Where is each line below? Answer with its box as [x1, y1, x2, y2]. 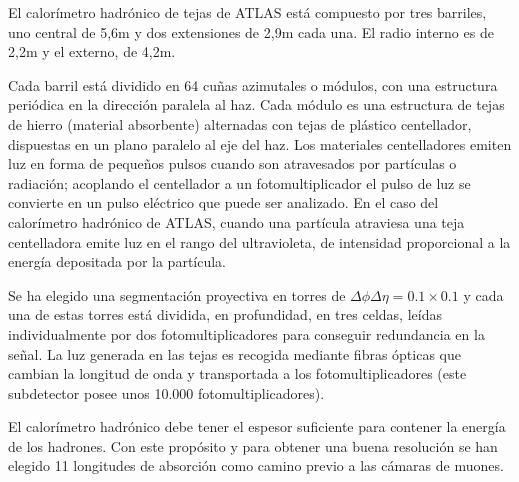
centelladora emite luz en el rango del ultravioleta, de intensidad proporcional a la [8, 231, 511, 252]
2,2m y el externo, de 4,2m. [8, 41, 176, 62]
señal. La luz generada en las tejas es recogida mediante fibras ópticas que [8, 343, 461, 364]
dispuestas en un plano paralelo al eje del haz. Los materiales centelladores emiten [8, 133, 512, 154]
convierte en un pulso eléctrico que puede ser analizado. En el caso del [8, 192, 439, 213]
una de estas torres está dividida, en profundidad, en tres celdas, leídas [8, 304, 442, 325]
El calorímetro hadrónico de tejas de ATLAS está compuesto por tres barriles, [8, 2, 487, 22]
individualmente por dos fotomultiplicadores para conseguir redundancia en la [8, 323, 485, 344]
